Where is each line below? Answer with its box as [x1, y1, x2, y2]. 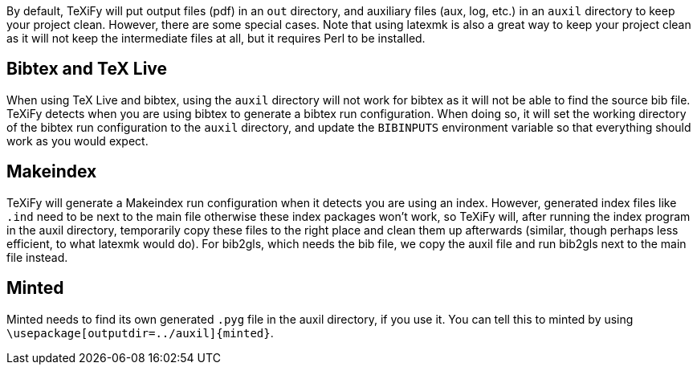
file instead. [6, 250, 68, 264]
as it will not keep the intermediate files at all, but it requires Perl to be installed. [6, 31, 426, 45]
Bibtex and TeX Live [6, 59, 168, 79]
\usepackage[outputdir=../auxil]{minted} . [6, 325, 274, 340]
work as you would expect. [6, 133, 149, 148]
